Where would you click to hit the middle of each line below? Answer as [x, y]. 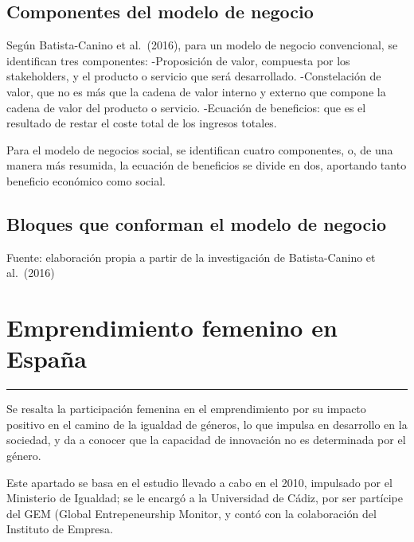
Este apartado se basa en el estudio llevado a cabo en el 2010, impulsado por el [199, 482]
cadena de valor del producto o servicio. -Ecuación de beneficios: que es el [186, 107]
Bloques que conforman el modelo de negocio [196, 223]
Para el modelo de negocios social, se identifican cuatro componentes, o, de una [200, 149]
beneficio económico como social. [86, 180]
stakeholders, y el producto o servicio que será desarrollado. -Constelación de [194, 76]
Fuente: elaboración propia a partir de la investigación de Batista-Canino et [191, 257]
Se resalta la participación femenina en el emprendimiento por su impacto [186, 409]
